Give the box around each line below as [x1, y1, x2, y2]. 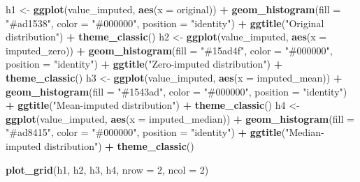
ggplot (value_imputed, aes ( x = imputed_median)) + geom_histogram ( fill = [6, 111, 354, 126]
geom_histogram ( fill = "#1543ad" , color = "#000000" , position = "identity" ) [6, 84, 347, 98]
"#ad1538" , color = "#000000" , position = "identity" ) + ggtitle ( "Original [6, 15, 324, 30]
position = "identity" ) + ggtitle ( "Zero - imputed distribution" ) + [6, 56, 283, 71]
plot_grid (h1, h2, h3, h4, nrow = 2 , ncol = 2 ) [6, 162, 209, 176]
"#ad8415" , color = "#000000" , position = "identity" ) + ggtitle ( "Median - [6, 125, 324, 139]
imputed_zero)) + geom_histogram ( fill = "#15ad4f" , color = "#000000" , [6, 43, 333, 57]
